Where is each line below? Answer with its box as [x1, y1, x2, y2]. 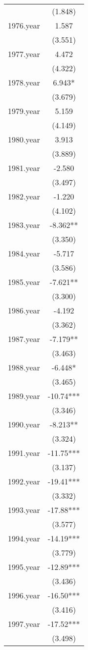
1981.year [8, 162, 40, 173]
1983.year [8, 219, 40, 230]
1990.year [8, 419, 40, 430]
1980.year [8, 134, 40, 145]
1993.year [8, 504, 40, 515]
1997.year [8, 618, 40, 629]
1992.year [8, 476, 40, 487]
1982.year [8, 191, 40, 202]
